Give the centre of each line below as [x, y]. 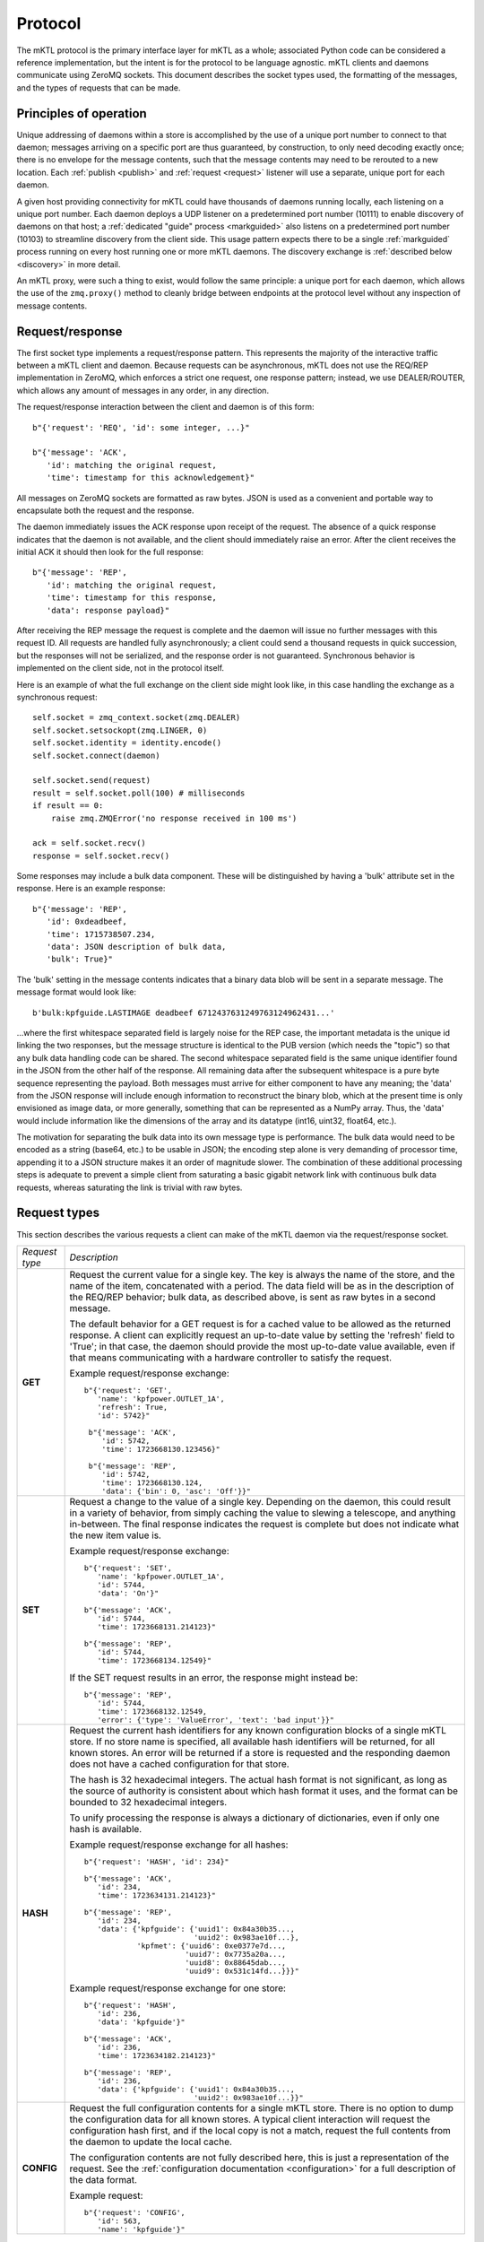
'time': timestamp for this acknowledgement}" [151, 478]
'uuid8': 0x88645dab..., [236, 1963]
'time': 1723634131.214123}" [157, 1895]
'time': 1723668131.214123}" [157, 1626]
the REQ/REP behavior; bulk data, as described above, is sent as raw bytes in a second [253, 1297]
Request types [58, 1213]
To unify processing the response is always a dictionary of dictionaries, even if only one [255, 1818]
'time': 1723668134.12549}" [155, 1660]
